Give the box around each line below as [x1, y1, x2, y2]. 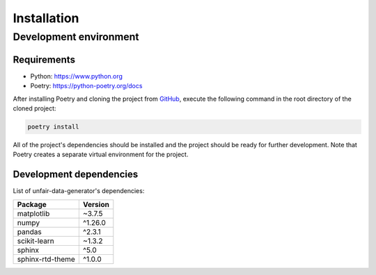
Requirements [13, 53, 76, 65]
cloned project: [13, 104, 56, 112]
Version [82, 199, 109, 209]
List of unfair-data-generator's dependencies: [13, 187, 145, 195]
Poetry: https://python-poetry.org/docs [30, 82, 143, 90]
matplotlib [17, 208, 50, 218]
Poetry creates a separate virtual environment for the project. [13, 150, 189, 159]
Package [17, 199, 47, 209]
